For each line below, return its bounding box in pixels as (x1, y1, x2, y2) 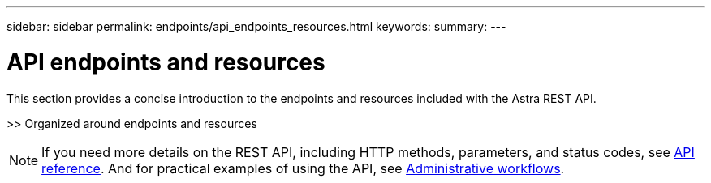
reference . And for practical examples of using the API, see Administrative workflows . (41, 160, 565, 177)
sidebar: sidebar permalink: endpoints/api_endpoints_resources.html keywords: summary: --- (6, 19, 506, 33)
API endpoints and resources (6, 48, 325, 76)
